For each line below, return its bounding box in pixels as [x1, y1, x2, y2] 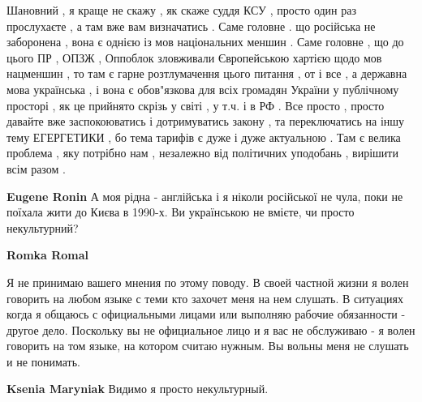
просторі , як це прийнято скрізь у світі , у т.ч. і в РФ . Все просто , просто [6, 96, 385, 113]
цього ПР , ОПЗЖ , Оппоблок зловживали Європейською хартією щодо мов [6, 49, 382, 66]
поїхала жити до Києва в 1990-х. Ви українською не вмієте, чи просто [6, 203, 355, 220]
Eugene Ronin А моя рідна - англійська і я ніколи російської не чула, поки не [6, 187, 403, 204]
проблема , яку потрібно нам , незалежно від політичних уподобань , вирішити [6, 144, 398, 161]
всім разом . [6, 160, 66, 177]
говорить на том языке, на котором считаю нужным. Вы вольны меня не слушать [6, 337, 409, 354]
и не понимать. [6, 353, 81, 370]
